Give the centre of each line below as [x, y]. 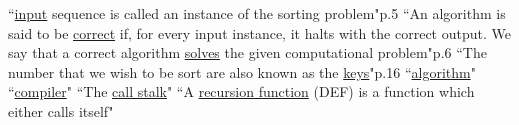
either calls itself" [61, 110]
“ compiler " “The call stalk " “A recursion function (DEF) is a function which [241, 91]
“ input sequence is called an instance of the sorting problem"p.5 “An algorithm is [257, 13]
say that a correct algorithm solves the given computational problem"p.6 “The [247, 52]
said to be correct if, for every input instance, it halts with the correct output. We [259, 32]
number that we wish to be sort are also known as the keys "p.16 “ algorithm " [242, 71]
